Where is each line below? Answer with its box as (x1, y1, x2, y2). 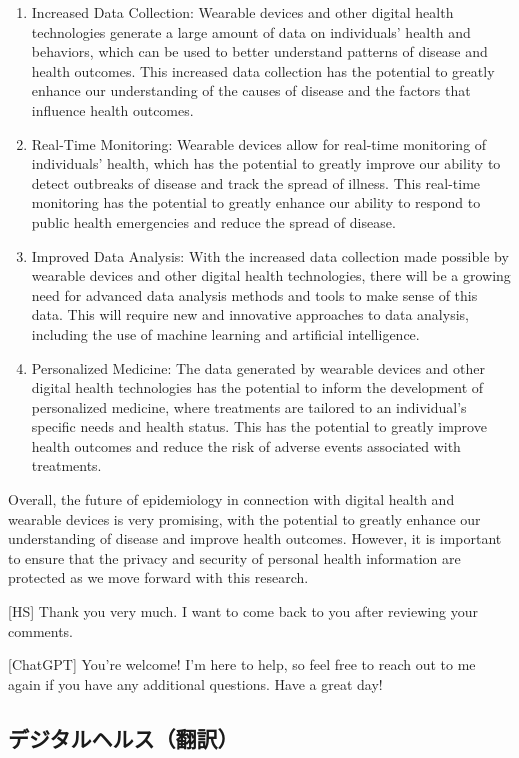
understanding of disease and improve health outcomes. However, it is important (8, 528, 502, 549)
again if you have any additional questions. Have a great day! (8, 673, 383, 694)
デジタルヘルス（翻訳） (8, 722, 239, 753)
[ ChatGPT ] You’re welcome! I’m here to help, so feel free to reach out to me (8, 654, 476, 675)
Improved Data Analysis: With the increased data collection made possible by (31, 245, 509, 266)
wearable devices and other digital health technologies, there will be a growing (31, 265, 511, 286)
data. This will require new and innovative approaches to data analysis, (31, 304, 469, 325)
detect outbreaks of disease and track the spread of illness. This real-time (31, 172, 481, 193)
